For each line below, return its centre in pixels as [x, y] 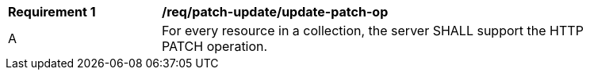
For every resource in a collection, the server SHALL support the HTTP [373, 31]
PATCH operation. [215, 46]
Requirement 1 [52, 12]
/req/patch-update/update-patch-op [275, 12]
